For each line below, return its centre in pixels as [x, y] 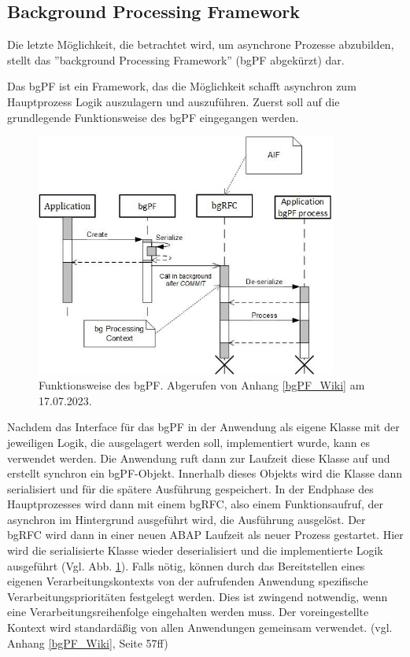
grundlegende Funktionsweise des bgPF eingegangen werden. [153, 117]
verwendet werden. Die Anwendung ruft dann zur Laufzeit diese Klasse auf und [199, 458]
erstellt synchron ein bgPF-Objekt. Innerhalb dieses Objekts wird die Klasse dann [205, 473]
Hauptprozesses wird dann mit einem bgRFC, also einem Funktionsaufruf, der [195, 504]
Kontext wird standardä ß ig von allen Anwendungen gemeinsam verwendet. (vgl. [200, 627]
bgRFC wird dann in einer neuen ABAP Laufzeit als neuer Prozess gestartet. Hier [205, 535]
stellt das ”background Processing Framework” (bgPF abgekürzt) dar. [176, 59]
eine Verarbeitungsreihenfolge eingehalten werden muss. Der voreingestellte [188, 612]
